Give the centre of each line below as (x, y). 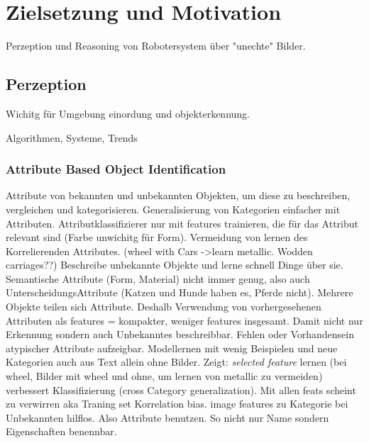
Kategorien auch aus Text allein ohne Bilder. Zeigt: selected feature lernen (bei (176, 362)
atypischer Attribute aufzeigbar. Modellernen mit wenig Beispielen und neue (172, 348)
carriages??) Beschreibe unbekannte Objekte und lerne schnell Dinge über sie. (175, 265)
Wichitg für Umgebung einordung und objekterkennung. (128, 113)
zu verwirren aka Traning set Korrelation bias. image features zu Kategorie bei (177, 404)
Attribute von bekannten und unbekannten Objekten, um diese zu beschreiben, (178, 195)
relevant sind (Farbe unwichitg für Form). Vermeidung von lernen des (157, 237)
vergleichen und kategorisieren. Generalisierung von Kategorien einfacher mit (173, 209)
